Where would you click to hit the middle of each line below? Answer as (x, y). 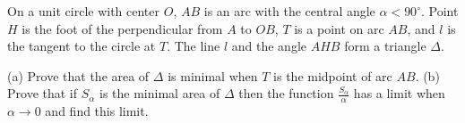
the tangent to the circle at (82, 46)
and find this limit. (97, 111)
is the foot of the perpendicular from (122, 28)
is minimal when (213, 75)
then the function (286, 93)
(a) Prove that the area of (78, 75)
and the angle (269, 46)
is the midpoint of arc (333, 75)
